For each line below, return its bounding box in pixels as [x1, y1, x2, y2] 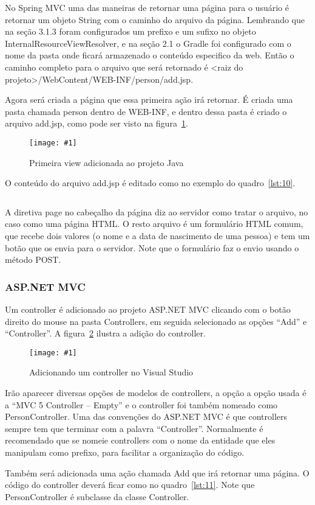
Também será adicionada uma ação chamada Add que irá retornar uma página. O [5, 466, 310, 479]
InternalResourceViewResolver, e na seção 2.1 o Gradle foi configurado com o [5, 37, 291, 49]
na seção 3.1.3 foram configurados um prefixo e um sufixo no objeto [5, 25, 256, 38]
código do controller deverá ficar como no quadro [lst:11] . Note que [5, 478, 255, 491]
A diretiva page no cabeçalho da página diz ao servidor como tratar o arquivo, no [5, 205, 308, 218]
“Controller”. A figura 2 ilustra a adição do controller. [5, 327, 206, 340]
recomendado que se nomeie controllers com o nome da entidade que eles [5, 434, 276, 447]
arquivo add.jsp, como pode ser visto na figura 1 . [5, 117, 188, 130]
